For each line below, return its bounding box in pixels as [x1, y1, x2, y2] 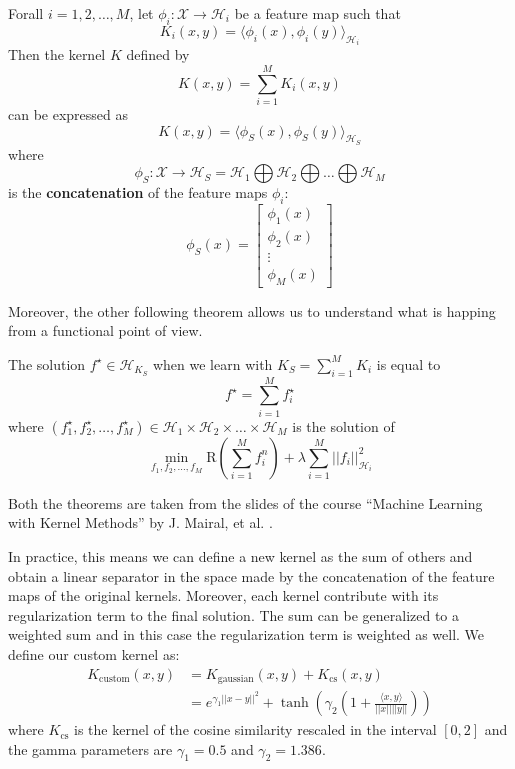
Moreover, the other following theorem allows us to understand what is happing [8, 300, 496, 321]
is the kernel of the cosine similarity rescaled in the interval [74, 719, 437, 740]
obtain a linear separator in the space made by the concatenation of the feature [8, 565, 495, 586]
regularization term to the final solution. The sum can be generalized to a [8, 604, 460, 625]
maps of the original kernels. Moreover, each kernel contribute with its [8, 585, 439, 606]
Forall [8, 3, 44, 23]
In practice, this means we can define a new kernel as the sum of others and [8, 545, 473, 566]
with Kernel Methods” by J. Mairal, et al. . [8, 512, 273, 533]
